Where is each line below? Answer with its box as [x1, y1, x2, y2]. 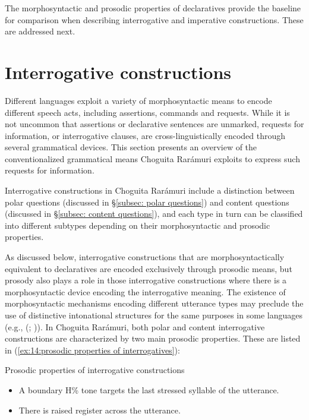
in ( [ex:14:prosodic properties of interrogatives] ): [5, 343, 180, 356]
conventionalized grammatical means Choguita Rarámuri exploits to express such [5, 152, 300, 165]
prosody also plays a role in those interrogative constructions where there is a [5, 274, 287, 286]
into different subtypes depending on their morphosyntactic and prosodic [5, 219, 270, 231]
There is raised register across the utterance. [18, 403, 181, 416]
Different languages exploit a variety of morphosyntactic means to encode [5, 94, 272, 106]
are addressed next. [5, 25, 75, 37]
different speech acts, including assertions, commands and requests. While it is [5, 106, 290, 118]
